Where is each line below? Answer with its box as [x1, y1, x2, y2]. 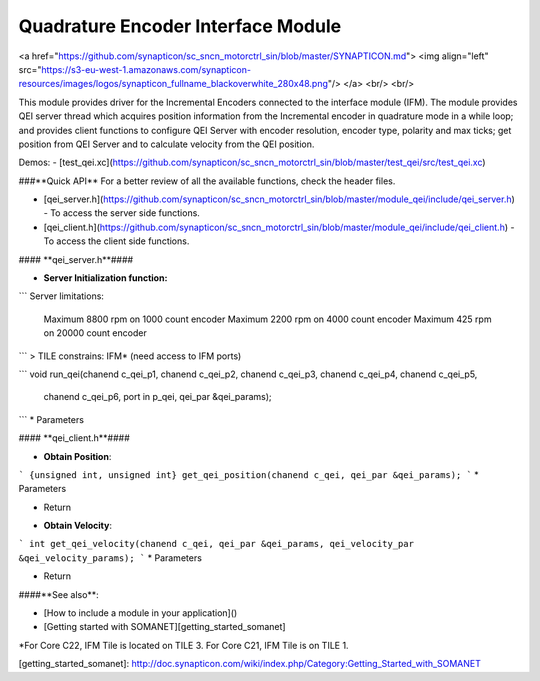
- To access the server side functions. [43, 207, 200, 219]
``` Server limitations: [18, 290, 105, 302]
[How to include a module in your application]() [43, 607, 238, 619]
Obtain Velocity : [43, 520, 113, 532]
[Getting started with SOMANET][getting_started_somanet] [43, 621, 286, 633]
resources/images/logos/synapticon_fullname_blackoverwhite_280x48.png [18, 78, 329, 90]
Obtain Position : [43, 450, 112, 462]
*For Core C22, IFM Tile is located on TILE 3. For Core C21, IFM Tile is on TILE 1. [18, 639, 349, 651]
